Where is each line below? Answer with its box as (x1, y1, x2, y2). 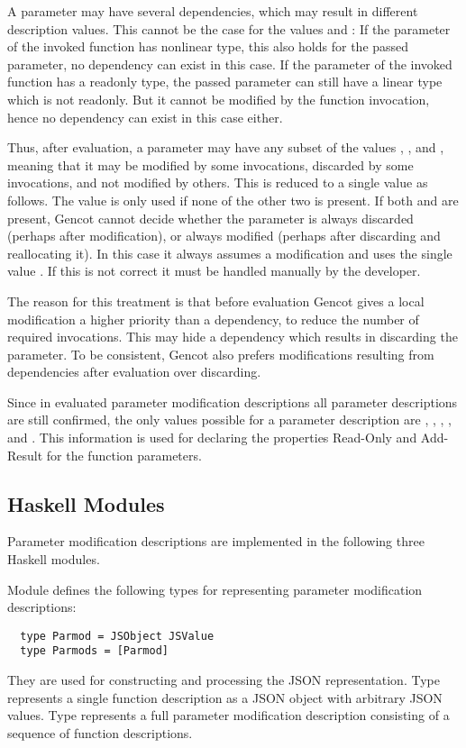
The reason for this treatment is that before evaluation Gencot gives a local (7, 291, 425, 310)
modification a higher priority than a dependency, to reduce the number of (7, 309, 419, 328)
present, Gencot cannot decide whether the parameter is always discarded (7, 208, 414, 227)
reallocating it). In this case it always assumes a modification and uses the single (7, 243, 452, 262)
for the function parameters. (46, 445, 202, 464)
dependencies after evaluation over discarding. (7, 362, 261, 381)
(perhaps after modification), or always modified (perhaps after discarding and (7, 226, 441, 245)
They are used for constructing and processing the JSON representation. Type (7, 670, 440, 689)
